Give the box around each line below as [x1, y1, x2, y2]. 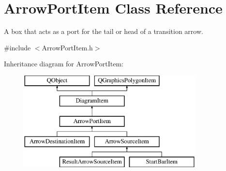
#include [4, 42, 31, 52]
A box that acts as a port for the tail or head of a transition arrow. [4, 26, 203, 36]
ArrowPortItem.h [42, 42, 93, 52]
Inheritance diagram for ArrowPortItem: [4, 59, 124, 69]
